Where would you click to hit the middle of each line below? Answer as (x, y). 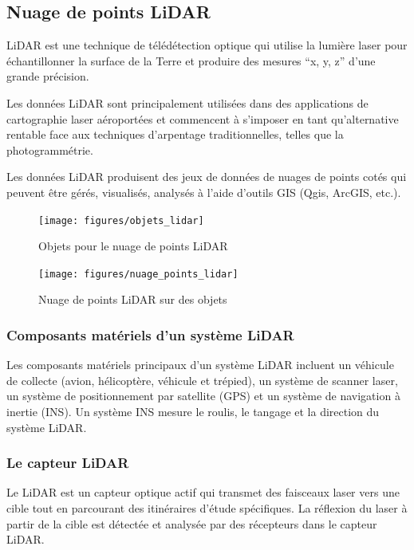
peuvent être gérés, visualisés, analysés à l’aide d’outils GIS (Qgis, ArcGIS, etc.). (204, 192)
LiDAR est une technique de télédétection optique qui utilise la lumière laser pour (207, 45)
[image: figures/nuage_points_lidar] (138, 274)
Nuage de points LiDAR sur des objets (133, 299)
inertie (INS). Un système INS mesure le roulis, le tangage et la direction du (193, 412)
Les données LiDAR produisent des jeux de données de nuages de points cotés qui (207, 177)
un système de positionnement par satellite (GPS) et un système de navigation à (203, 396)
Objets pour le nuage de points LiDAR (133, 246)
